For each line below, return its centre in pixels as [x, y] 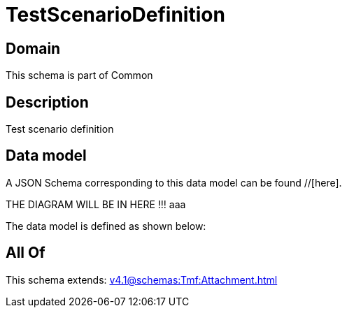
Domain [33, 48]
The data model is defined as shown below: [106, 226]
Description [47, 102]
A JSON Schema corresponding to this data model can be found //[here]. [174, 182]
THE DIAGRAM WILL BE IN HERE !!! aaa [96, 204]
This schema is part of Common [79, 75]
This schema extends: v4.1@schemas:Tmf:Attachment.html [142, 279]
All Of [26, 253]
